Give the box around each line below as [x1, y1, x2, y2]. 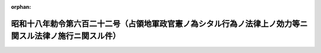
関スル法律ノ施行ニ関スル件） [11, 31, 121, 41]
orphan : [11, 4, 32, 10]
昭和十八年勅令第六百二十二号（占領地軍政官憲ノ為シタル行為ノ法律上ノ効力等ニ [11, 18, 308, 29]
